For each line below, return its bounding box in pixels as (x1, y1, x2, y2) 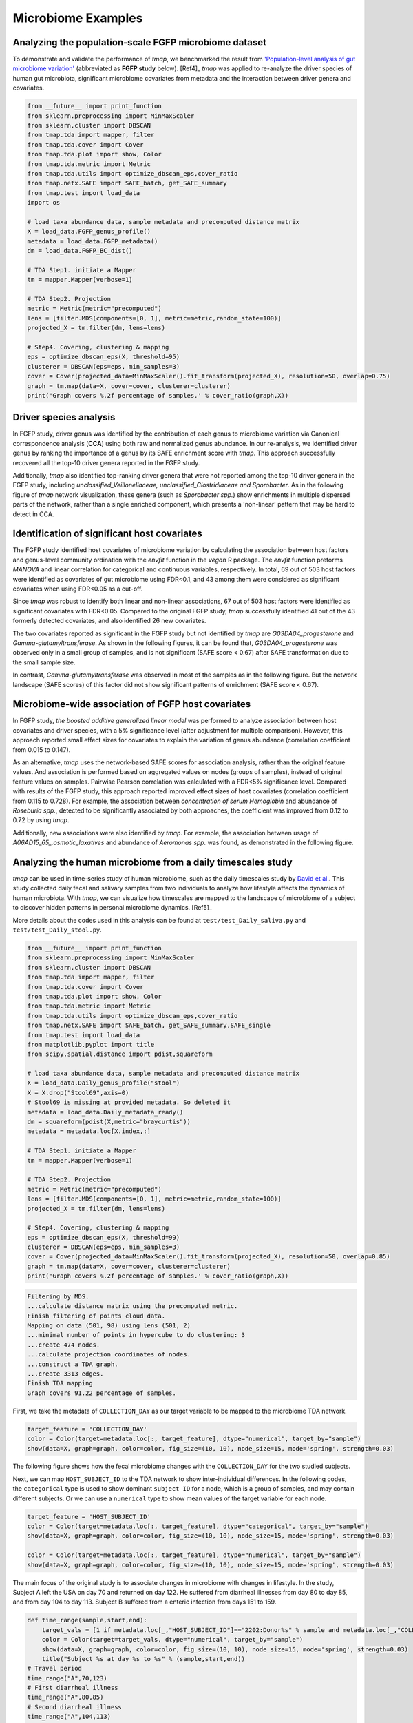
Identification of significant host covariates (12, 528, 202, 540)
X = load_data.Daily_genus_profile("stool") (27, 1079, 180, 1087)
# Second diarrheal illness (27, 1703, 122, 1711)
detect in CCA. (12, 510, 54, 518)
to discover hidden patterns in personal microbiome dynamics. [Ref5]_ (12, 904, 213, 912)
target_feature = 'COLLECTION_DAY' (27, 1425, 147, 1433)
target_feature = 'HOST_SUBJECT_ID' (27, 1513, 151, 1520)
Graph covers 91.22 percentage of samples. (27, 1389, 177, 1397)
